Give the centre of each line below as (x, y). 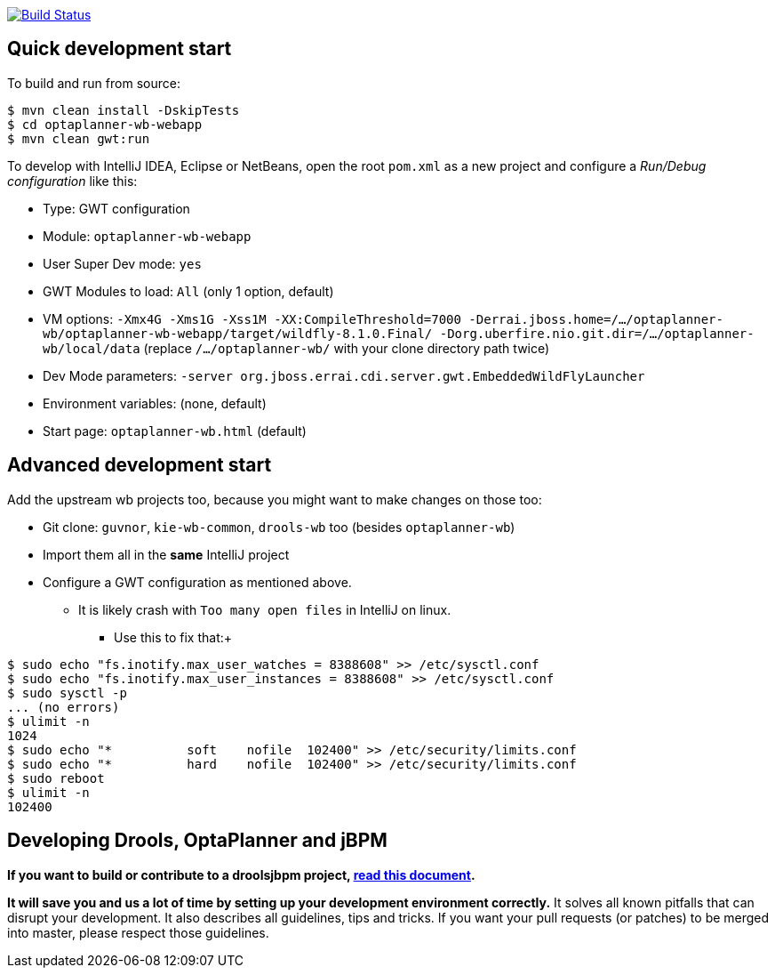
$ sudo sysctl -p (67, 693)
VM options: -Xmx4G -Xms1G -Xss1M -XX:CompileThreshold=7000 (252, 318)
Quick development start (120, 49)
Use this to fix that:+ (173, 637)
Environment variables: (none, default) (155, 403)
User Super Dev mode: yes (122, 263)
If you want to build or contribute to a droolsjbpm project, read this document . (241, 874)
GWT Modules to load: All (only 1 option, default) (188, 291)
